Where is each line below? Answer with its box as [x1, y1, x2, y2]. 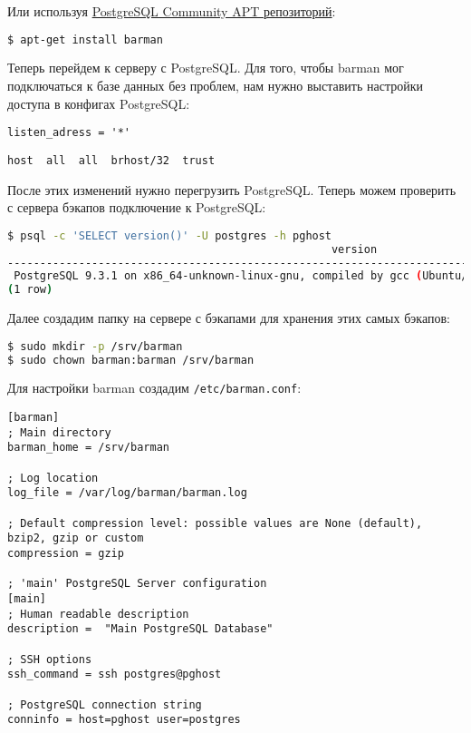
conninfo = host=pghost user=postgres [7, 713, 241, 727]
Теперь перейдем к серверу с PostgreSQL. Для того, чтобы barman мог [7, 58, 404, 77]
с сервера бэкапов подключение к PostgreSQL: [7, 198, 266, 217]
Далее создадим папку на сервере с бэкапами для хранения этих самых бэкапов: [7, 308, 450, 327]
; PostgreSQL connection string [7, 698, 202, 711]
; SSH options [7, 652, 92, 666]
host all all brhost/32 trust [7, 153, 216, 167]
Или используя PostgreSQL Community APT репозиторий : [7, 2, 336, 20]
